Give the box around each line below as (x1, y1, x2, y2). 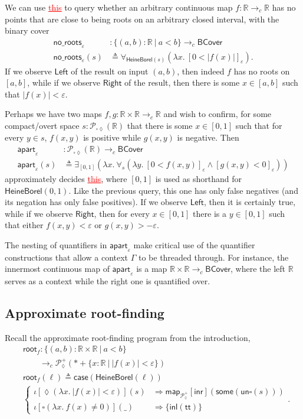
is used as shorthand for (155, 172, 242, 184)
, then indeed (177, 64, 225, 77)
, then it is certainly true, (203, 196, 296, 208)
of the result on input (71, 64, 149, 77)
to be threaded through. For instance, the (138, 251, 289, 263)
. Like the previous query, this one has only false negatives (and (68, 184, 298, 196)
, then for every (94, 207, 150, 219)
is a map (136, 262, 167, 275)
